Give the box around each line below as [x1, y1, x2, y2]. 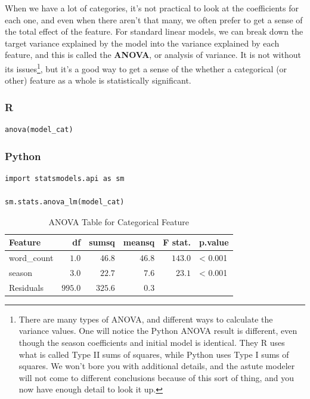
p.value [199, 236, 229, 248]
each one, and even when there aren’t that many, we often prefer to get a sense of [5, 13, 303, 26]
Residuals [9, 281, 44, 293]
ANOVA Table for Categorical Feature [48, 215, 190, 228]
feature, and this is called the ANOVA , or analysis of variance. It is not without [5, 48, 301, 61]
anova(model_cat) [5, 125, 73, 134]
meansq [123, 236, 155, 248]
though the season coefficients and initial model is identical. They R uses [18, 336, 285, 349]
